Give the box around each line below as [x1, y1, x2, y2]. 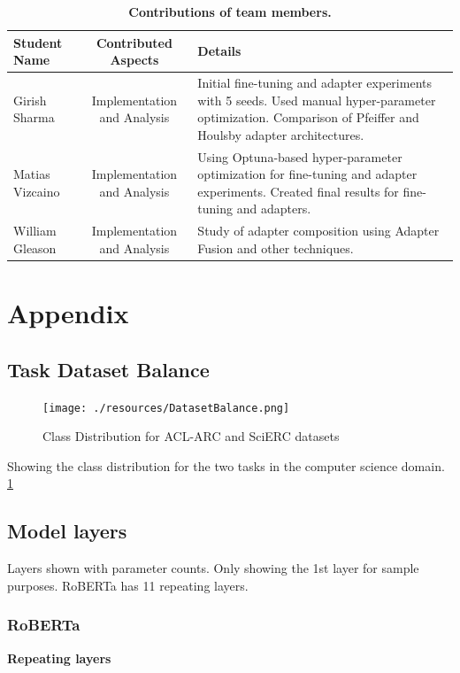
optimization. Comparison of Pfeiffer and [197, 108, 419, 127]
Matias [13, 165, 50, 183]
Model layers [7, 517, 127, 545]
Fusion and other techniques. [197, 238, 354, 257]
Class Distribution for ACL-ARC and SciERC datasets [42, 427, 340, 445]
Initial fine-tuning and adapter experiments [197, 73, 432, 92]
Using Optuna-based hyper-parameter [197, 147, 402, 166]
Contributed [96, 33, 172, 51]
